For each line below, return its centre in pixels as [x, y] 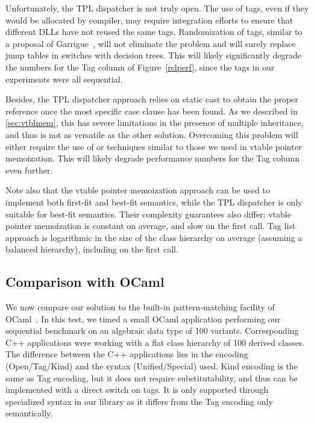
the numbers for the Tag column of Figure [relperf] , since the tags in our [140, 67]
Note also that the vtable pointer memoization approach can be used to [138, 190]
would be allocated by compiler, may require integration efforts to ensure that [149, 20]
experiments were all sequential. [64, 79]
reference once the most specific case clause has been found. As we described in [152, 111]
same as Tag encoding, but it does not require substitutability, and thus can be [152, 378]
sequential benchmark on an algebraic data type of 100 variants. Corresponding [152, 331]
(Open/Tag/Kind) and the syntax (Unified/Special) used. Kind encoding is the [152, 366]
